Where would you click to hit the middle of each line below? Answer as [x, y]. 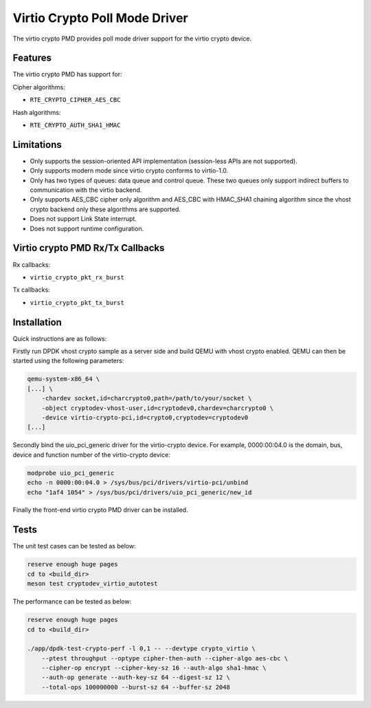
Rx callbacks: [32, 264]
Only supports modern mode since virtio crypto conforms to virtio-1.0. [129, 171]
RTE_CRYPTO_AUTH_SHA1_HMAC [75, 125]
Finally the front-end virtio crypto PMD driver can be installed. [100, 510]
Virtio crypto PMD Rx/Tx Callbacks [89, 248]
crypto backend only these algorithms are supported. [105, 209]
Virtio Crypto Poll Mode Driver [100, 18]
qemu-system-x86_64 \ [64, 379]
